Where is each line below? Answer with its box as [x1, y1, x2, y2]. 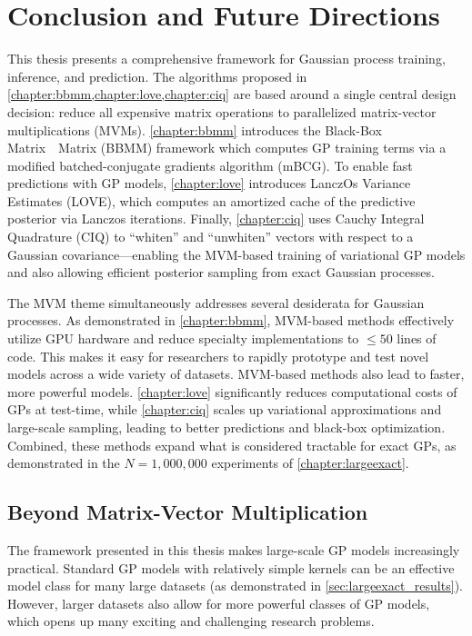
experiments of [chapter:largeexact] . [211, 453, 409, 472]
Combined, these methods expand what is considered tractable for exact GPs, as [7, 435, 457, 454]
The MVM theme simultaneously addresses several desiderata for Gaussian [7, 293, 425, 312]
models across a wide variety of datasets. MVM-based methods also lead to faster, [7, 364, 465, 383]
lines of [397, 329, 437, 348]
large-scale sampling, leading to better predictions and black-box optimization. [7, 418, 446, 436]
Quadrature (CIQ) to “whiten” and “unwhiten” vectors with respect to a [7, 227, 414, 246]
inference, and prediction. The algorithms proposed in [7, 66, 307, 85]
